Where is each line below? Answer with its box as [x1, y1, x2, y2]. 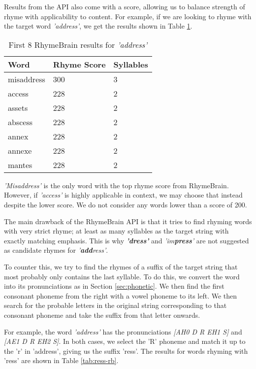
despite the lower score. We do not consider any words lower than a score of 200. [4, 199, 247, 209]
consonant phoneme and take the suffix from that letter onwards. [4, 309, 200, 320]
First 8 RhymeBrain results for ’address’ [8, 38, 148, 50]
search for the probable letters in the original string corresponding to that [4, 300, 227, 310]
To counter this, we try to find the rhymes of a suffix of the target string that [4, 261, 238, 271]
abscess [8, 116, 33, 128]
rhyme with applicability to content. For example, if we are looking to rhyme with [4, 11, 252, 21]
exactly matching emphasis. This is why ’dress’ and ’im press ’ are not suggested [4, 235, 249, 245]
